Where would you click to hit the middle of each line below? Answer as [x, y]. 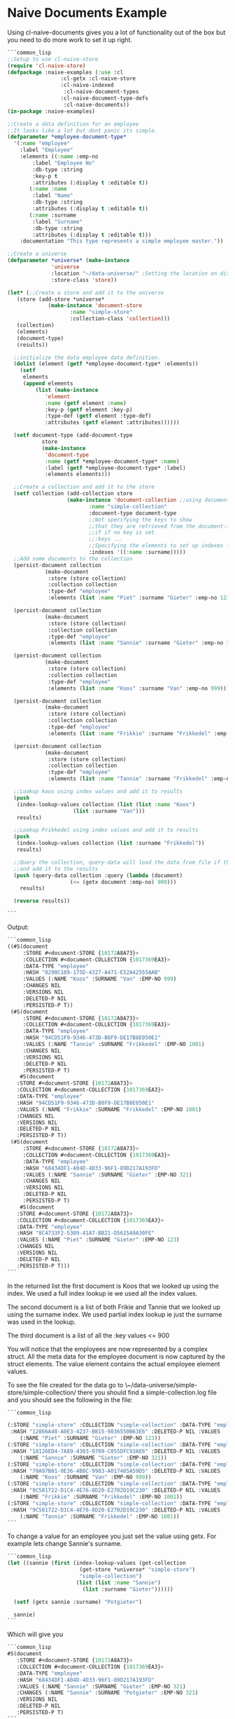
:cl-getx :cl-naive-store [98, 79]
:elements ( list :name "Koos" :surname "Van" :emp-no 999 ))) [139, 688]
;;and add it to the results [56, 869]
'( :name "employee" [42, 144]
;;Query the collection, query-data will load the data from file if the [123, 862]
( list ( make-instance [67, 390]
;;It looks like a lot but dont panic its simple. [83, 130]
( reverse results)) [42, 901]
